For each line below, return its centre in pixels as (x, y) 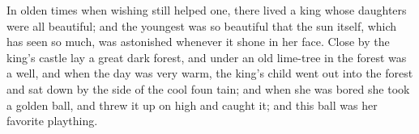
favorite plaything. (52, 121)
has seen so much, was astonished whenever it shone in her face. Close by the (198, 42)
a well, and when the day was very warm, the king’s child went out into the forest (210, 73)
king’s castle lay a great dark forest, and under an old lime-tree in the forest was (207, 57)
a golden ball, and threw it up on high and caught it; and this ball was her (192, 105)
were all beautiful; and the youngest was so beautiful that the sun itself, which (202, 25)
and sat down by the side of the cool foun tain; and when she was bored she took (208, 88)
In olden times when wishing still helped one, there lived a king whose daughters (207, 10)
